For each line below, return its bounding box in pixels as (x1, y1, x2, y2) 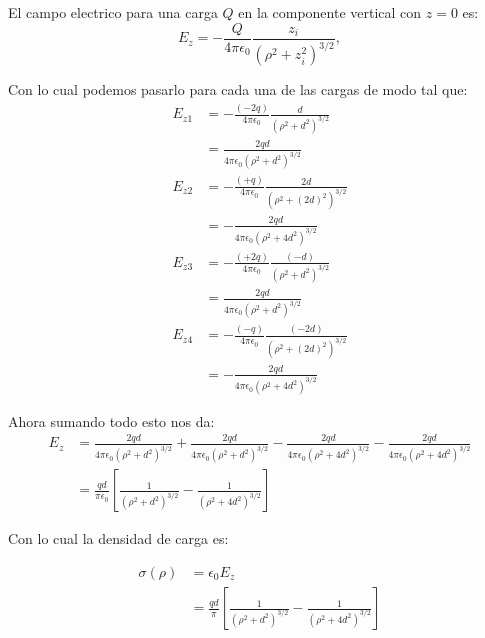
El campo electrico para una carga (8, 2, 218, 23)
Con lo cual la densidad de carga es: (8, 528, 229, 549)
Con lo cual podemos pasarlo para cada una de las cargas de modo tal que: (8, 79, 468, 100)
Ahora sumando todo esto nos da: (8, 410, 215, 431)
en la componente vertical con (238, 2, 422, 23)
